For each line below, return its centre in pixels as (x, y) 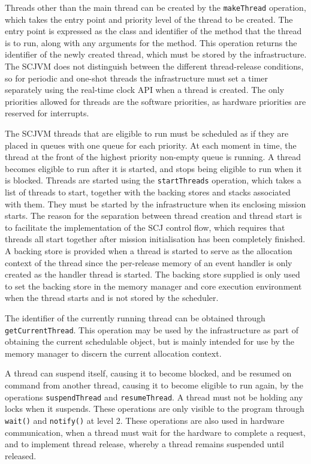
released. (21, 455)
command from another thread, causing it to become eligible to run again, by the (154, 385)
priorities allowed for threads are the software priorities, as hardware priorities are (155, 101)
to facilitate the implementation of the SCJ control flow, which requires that (145, 227)
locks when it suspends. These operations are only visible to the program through (155, 409)
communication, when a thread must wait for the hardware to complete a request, (155, 432)
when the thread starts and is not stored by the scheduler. (112, 298)
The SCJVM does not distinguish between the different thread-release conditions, (154, 66)
